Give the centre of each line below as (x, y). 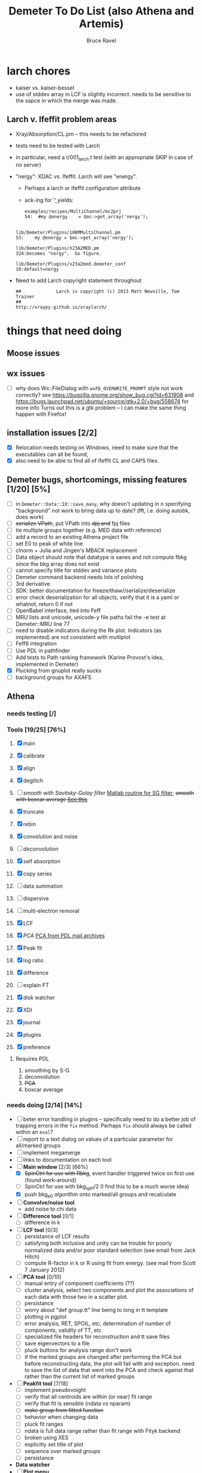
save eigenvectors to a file (57, 1343)
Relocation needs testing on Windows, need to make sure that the (97, 447)
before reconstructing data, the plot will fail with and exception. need (109, 1364)
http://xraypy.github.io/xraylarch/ (61, 308)
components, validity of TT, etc (63, 1330)
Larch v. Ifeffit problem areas (62, 119)
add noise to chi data (50, 1209)
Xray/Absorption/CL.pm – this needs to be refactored (81, 134)
